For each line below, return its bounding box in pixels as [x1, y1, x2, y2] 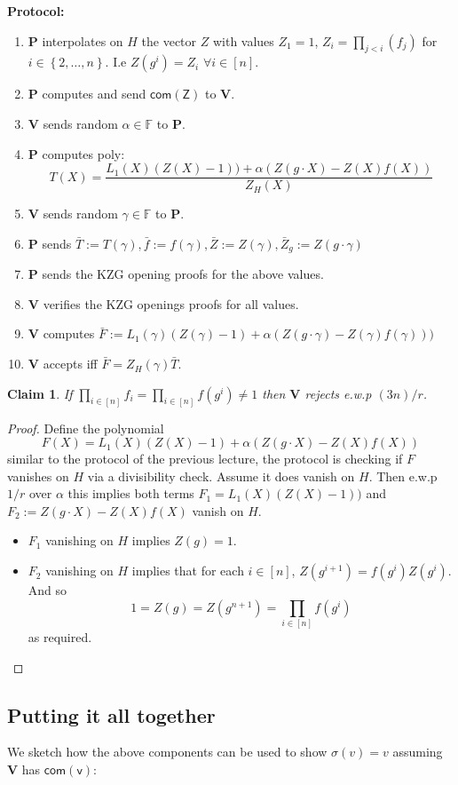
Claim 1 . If [7, 384, 73, 402]
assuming [392, 742, 443, 761]
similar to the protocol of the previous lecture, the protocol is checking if [7, 449, 403, 468]
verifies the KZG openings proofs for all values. [43, 294, 299, 313]
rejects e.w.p [304, 384, 372, 402]
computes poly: [42, 144, 125, 163]
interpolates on [42, 31, 123, 50]
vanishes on [7, 466, 69, 485]
